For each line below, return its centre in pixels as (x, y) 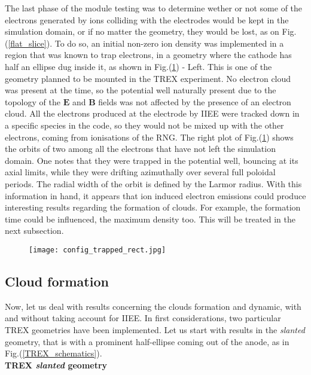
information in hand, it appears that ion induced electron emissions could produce (155, 195)
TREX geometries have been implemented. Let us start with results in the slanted (155, 329)
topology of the (33, 101)
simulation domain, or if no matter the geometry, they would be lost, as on (142, 31)
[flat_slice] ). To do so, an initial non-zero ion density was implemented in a (146, 43)
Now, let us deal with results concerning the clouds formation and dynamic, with (153, 306)
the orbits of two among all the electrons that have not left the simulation (140, 149)
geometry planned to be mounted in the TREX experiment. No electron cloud (148, 78)
